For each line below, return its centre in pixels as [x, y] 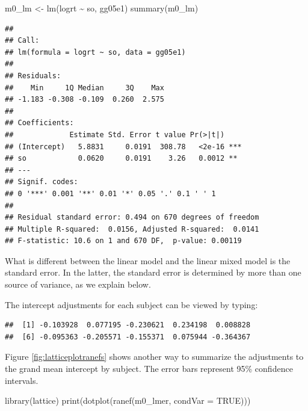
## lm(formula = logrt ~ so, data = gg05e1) [95, 52]
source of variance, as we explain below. [78, 284]
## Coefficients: [39, 123]
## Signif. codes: [42, 182]
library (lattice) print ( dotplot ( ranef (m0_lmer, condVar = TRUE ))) [128, 400]
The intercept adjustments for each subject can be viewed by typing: [131, 304]
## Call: [22, 41]
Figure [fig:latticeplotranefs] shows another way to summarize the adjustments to [154, 357]
